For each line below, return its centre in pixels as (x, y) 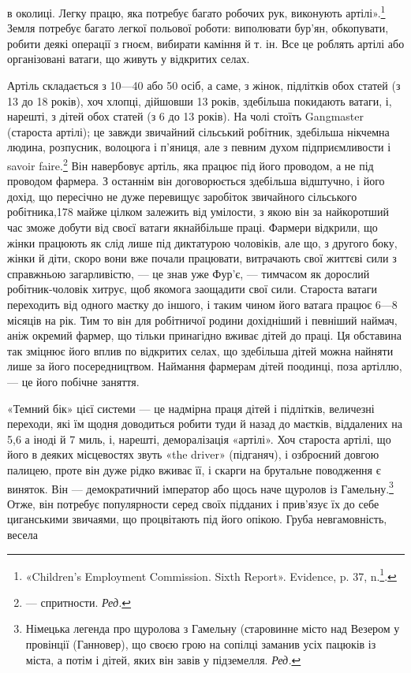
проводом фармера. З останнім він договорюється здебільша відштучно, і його (196, 181)
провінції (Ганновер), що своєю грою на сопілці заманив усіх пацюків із (201, 644)
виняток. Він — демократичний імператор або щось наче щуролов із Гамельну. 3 (200, 487)
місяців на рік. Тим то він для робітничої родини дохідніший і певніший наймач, (202, 320)
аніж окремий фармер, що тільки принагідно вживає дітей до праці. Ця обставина (204, 335)
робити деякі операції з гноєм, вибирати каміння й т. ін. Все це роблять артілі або (206, 43)
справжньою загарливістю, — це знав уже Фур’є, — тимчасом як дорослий (189, 273)
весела (22, 534)
